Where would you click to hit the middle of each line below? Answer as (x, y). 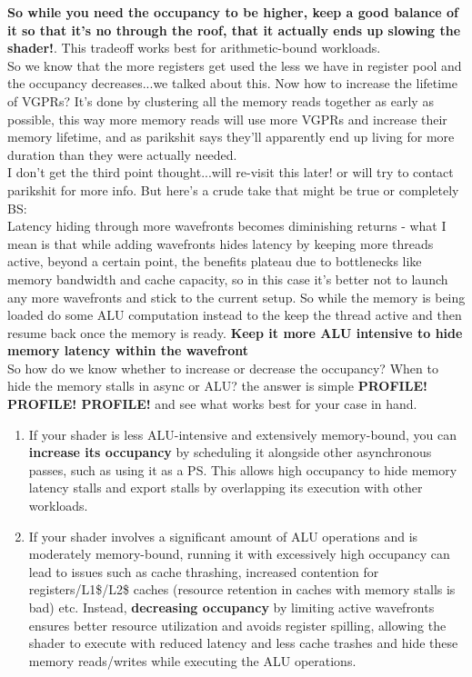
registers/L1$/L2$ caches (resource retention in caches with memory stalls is (242, 589)
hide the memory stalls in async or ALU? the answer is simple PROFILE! (217, 386)
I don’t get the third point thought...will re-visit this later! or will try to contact (231, 172)
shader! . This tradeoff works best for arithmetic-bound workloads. (194, 48)
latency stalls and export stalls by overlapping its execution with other (226, 488)
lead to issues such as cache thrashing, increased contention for (204, 571)
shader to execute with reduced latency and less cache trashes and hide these (243, 643)
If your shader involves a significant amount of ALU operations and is (223, 536)
